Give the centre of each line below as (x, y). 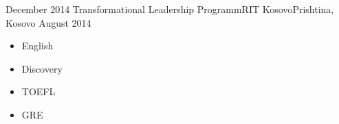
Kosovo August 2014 (48, 22)
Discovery (42, 68)
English (37, 46)
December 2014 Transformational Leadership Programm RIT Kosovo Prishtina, (170, 9)
